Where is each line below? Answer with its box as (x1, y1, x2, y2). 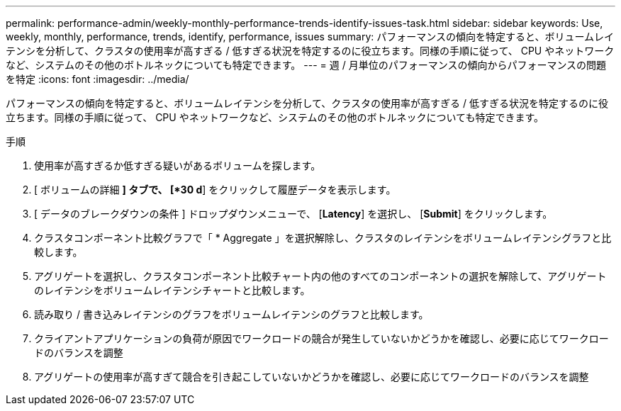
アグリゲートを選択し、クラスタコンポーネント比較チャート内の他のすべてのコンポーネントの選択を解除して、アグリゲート (34, 270, 607, 282)
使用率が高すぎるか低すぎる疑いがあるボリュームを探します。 (34, 159, 321, 171)
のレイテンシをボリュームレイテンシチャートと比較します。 (34, 284, 310, 296)
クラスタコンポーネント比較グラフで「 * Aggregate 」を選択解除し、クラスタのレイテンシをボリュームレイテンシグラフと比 (34, 232, 612, 244)
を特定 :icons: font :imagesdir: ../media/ (6, 73, 189, 85)
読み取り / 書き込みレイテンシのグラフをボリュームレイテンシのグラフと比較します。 (34, 308, 429, 320)
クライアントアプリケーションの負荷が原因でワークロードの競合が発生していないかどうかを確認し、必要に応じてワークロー (34, 332, 609, 344)
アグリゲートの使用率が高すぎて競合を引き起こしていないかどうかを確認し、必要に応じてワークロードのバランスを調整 (34, 371, 589, 383)
